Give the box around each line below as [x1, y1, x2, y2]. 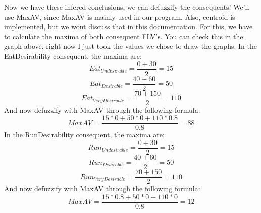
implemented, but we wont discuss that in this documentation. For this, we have [4, 21, 253, 32]
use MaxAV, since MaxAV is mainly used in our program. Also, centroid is [4, 11, 235, 22]
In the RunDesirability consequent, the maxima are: [4, 129, 165, 140]
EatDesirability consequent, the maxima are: [4, 50, 142, 61]
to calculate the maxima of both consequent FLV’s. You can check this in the [4, 31, 243, 41]
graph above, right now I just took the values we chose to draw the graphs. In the [4, 41, 257, 51]
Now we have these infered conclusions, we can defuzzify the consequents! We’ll [4, 2, 249, 12]
